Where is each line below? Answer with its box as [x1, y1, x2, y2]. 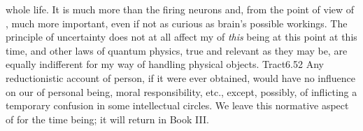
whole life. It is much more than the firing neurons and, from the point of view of [6, 2, 355, 16]
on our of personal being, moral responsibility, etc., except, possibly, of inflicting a [6, 84, 357, 99]
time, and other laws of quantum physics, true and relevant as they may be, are [6, 43, 348, 57]
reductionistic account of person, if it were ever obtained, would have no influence [6, 70, 356, 85]
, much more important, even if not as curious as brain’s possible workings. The [6, 15, 348, 30]
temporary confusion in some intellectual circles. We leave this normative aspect [6, 98, 349, 113]
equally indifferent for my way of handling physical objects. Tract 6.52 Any [6, 57, 324, 71]
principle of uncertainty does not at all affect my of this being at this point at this [6, 29, 357, 44]
